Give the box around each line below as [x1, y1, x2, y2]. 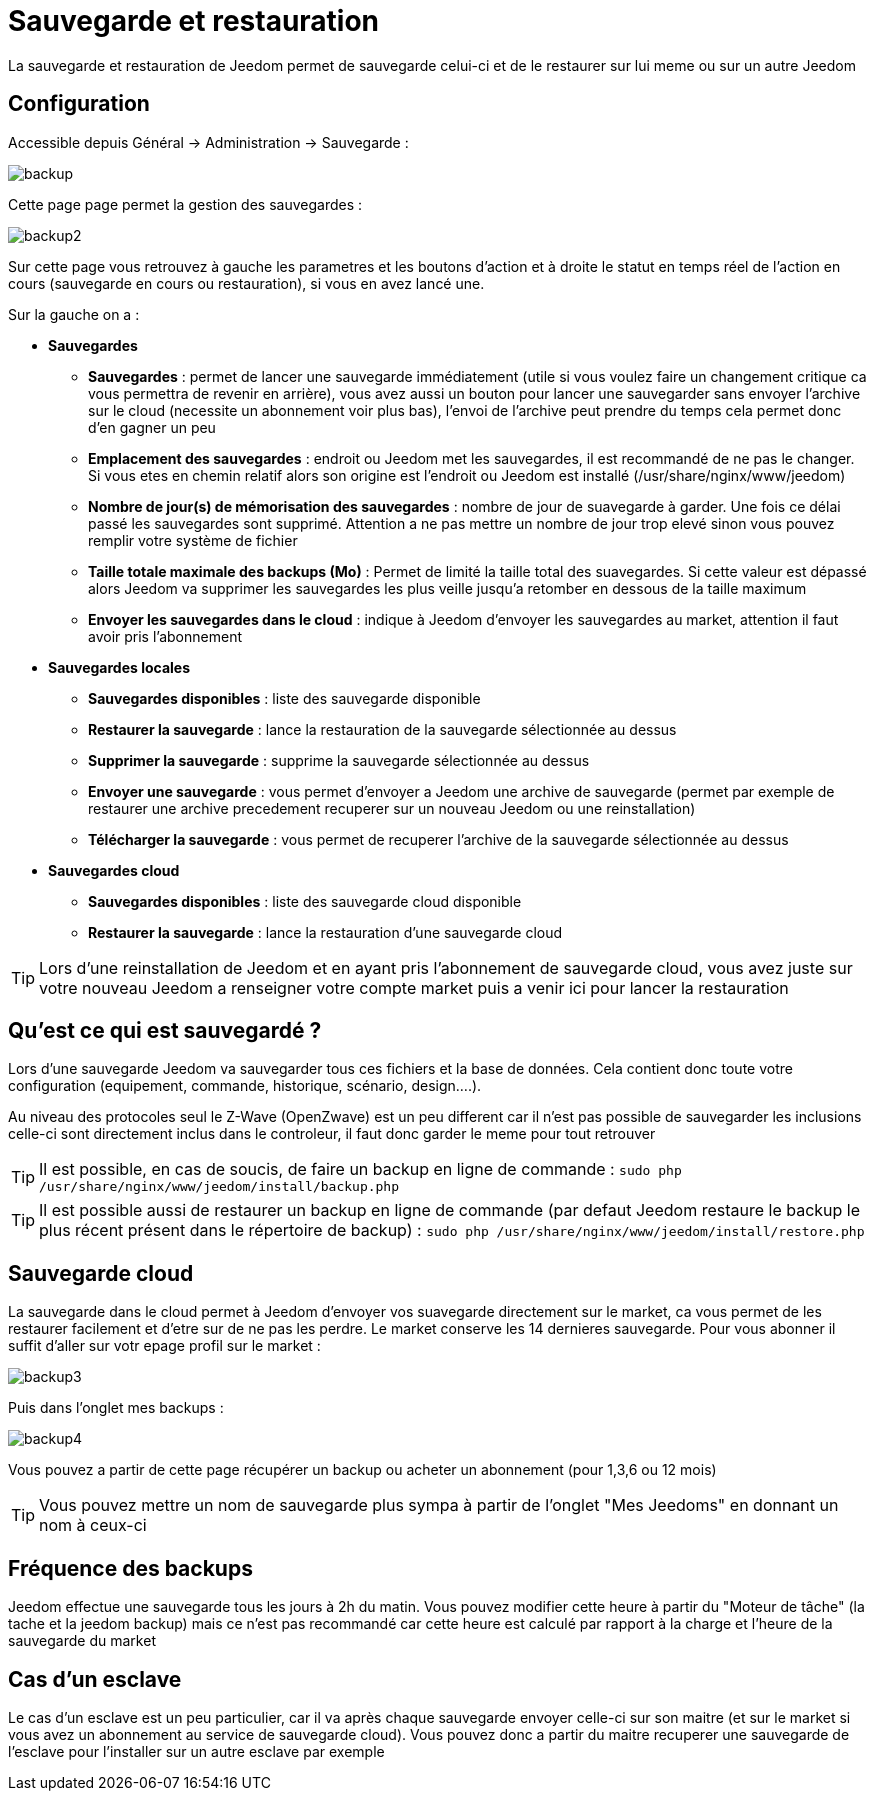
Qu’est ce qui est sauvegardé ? [8, 1018, 322, 1044]
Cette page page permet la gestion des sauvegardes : [8, 195, 363, 213]
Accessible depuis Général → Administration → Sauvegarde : [8, 133, 409, 151]
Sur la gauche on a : [8, 305, 140, 323]
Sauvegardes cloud [48, 861, 180, 879]
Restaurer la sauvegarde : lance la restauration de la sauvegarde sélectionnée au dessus [88, 720, 677, 738]
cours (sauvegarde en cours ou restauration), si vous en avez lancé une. [8, 274, 485, 292]
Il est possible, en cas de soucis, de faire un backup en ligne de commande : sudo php [39, 1159, 682, 1180]
